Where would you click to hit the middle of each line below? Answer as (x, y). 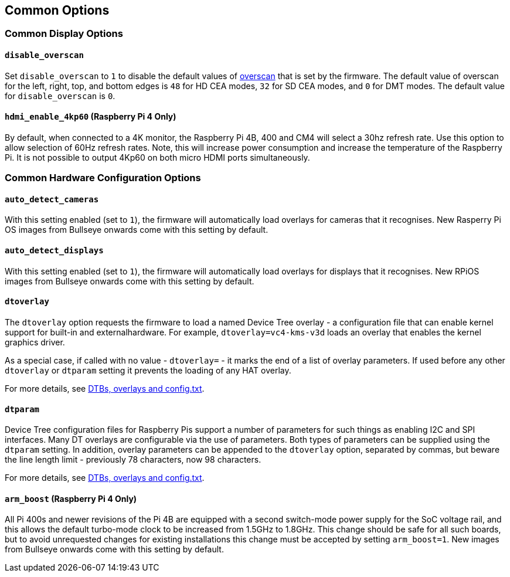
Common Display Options (64, 34)
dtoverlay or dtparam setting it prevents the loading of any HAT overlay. (148, 370)
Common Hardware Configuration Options (103, 178)
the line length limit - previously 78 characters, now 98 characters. (133, 460)
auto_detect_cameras (52, 199)
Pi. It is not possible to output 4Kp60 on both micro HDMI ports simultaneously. (157, 157)
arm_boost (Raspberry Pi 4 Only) (71, 498)
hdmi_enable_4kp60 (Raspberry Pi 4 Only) (91, 117)
